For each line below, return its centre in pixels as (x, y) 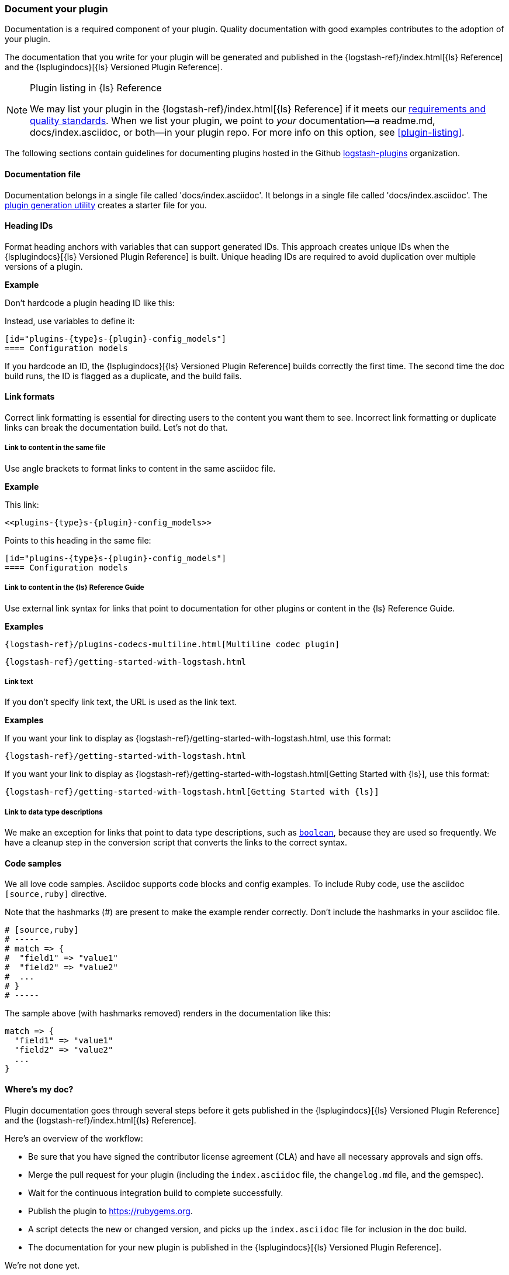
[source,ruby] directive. (56, 894)
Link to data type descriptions (54, 812)
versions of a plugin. (44, 266)
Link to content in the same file (55, 448)
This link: (22, 504)
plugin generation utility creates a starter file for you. (106, 205)
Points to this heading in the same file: (78, 540)
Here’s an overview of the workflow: (74, 1138)
